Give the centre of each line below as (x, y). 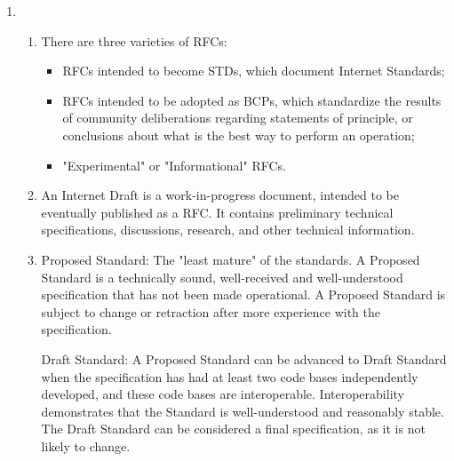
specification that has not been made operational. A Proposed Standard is (243, 294)
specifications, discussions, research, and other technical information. (228, 230)
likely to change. (86, 445)
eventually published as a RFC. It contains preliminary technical (217, 212)
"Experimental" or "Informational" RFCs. (174, 165)
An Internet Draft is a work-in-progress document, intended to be (220, 195)
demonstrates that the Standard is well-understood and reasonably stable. (243, 411)
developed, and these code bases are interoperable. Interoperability (223, 394)
